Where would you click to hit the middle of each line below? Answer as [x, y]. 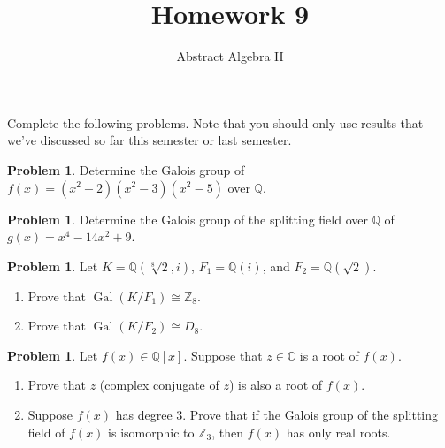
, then [228, 432]
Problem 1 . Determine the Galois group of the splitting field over [188, 219]
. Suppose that [223, 355]
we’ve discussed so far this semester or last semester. [150, 140]
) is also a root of [276, 385]
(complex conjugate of [159, 385]
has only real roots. [338, 432]
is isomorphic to [151, 432]
